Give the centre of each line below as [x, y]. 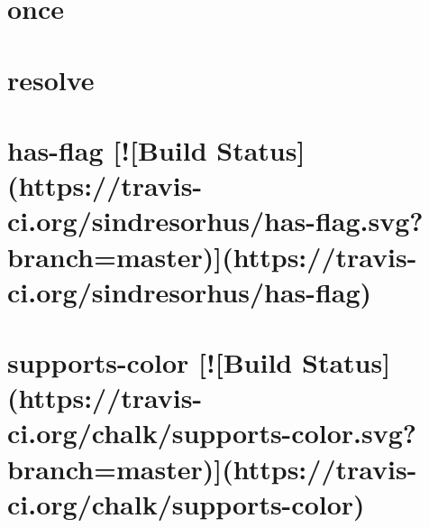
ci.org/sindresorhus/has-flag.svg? [215, 221]
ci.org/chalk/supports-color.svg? [212, 433]
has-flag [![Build [107, 149]
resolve [51, 79]
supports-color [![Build [150, 362]
